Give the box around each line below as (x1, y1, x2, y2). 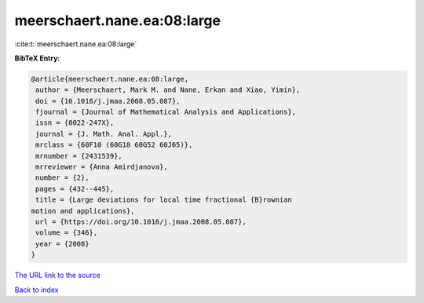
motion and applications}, (31, 206, 135, 215)
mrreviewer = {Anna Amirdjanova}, (35, 162, 168, 172)
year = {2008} (35, 239, 90, 248)
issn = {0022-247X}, (35, 119, 115, 127)
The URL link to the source (14, 271, 101, 280)
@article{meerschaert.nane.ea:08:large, (31, 75, 188, 83)
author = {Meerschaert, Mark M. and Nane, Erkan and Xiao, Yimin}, (35, 86, 301, 94)
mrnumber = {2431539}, (35, 151, 123, 160)
